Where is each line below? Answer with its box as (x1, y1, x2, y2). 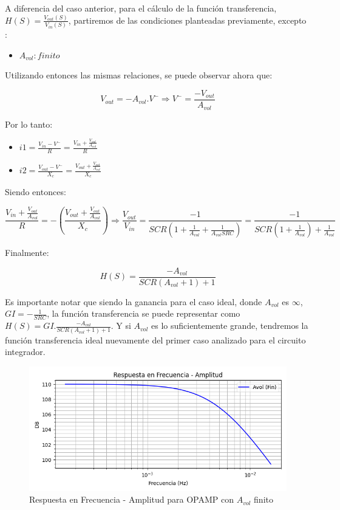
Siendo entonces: (5, 185, 66, 198)
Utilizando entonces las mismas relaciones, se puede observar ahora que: (5, 69, 273, 81)
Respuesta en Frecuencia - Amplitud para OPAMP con (29, 493, 234, 506)
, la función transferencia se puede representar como (47, 307, 240, 320)
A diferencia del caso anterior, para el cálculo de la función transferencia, (5, 2, 277, 14)
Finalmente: (5, 246, 49, 259)
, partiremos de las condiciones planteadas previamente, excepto (68, 13, 307, 26)
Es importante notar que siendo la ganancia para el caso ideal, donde (5, 295, 262, 308)
